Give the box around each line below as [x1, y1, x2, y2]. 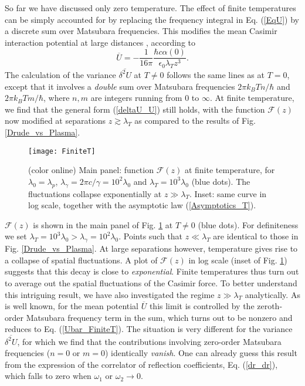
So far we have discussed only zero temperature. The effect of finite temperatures [5, 2, 296, 13]
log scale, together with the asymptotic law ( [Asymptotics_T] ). [28, 199, 256, 211]
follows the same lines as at [167, 68, 265, 80]
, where [43, 92, 70, 104]
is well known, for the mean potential [5, 300, 139, 312]
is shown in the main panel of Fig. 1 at [33, 218, 173, 231]
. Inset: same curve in [189, 187, 267, 199]
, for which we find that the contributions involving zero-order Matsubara [17, 335, 282, 347]
